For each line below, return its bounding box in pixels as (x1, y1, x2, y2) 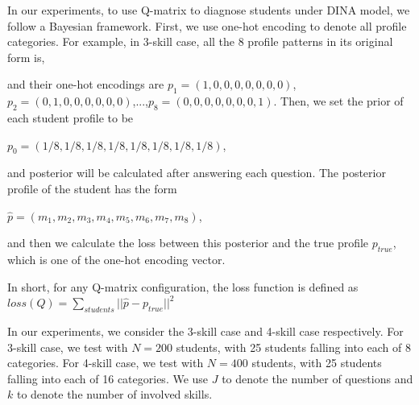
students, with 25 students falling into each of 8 (176, 338, 411, 355)
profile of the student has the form (7, 180, 177, 196)
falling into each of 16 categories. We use (7, 370, 209, 386)
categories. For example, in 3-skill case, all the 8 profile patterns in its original (7, 33, 393, 50)
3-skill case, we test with (7, 338, 128, 355)
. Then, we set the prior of (273, 93, 404, 110)
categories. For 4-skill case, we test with (7, 354, 204, 371)
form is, (7, 48, 45, 65)
